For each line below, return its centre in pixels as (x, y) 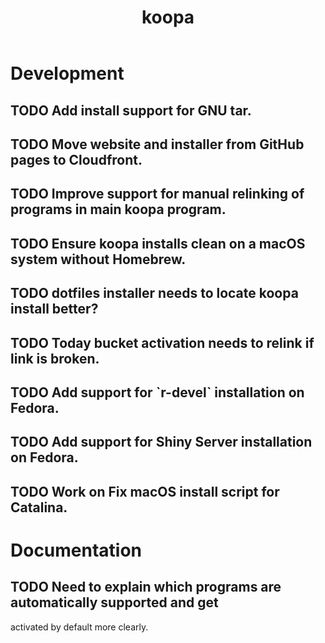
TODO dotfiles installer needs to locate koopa (154, 293)
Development (67, 73)
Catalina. (39, 507)
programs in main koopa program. (118, 209)
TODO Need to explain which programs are (146, 587)
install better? (54, 309)
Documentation (76, 550)
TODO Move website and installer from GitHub (157, 144)
